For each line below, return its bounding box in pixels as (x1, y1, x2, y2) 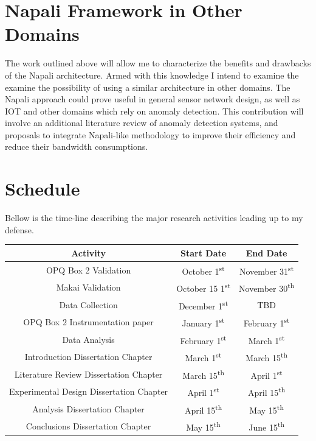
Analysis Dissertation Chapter (32, 402, 145, 415)
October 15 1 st (176, 280, 231, 294)
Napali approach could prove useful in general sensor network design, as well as (5, 93, 300, 105)
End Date (246, 246, 287, 259)
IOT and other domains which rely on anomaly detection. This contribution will (5, 104, 304, 117)
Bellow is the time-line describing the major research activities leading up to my (5, 211, 303, 224)
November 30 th (239, 280, 295, 294)
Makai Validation (56, 281, 121, 294)
